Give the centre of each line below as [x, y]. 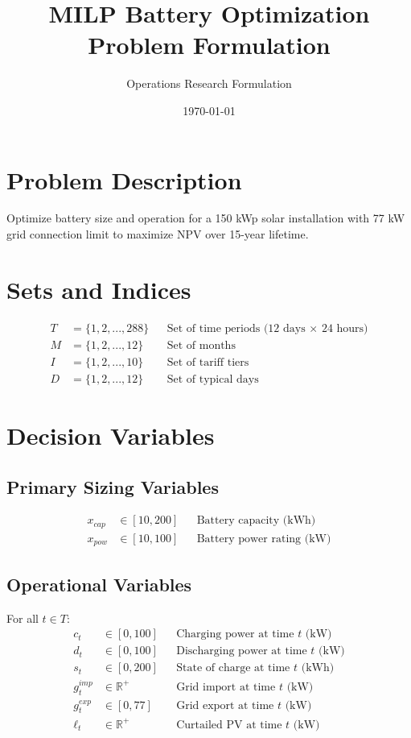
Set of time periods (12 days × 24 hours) [267, 328]
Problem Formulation [209, 45]
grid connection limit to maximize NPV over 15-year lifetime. [158, 234]
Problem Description [124, 179]
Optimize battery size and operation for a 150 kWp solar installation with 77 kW [206, 218]
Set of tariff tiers [208, 362]
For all [23, 618]
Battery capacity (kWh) [256, 521]
